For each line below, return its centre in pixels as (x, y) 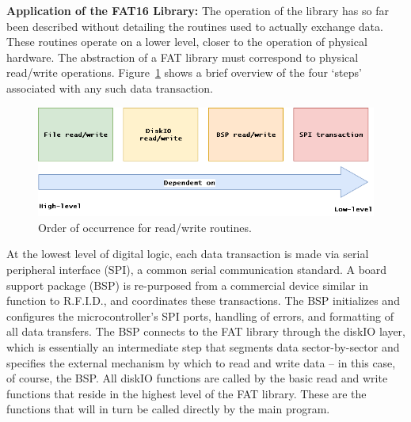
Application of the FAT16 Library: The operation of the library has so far (198, 10)
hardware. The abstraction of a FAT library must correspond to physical (183, 57)
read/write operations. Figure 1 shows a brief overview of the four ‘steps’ (184, 72)
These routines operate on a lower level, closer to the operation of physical (187, 42)
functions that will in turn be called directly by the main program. (168, 409)
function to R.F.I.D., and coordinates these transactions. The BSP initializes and (203, 300)
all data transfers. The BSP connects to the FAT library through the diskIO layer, (206, 331)
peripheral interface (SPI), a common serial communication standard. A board (197, 270)
